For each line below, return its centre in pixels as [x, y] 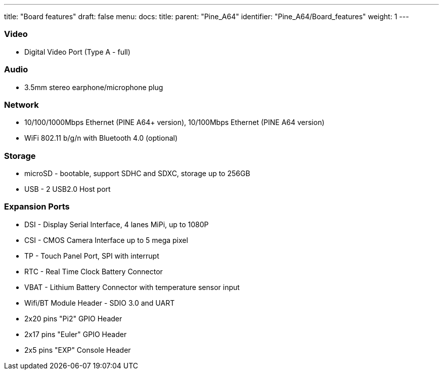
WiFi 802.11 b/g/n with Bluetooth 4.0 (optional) [101, 138]
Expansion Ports [37, 207]
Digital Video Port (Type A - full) [77, 52]
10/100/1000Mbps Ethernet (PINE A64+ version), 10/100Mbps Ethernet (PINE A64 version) [174, 122]
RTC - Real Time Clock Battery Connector [94, 271]
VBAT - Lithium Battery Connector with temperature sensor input [132, 287]
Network [21, 105]
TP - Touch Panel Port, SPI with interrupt [92, 256]
